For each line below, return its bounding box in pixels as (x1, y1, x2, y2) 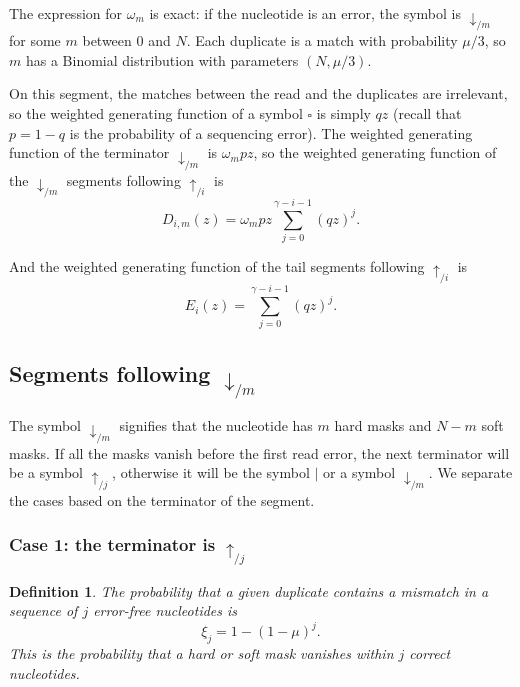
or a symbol (323, 462, 396, 483)
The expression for (9, 3, 123, 23)
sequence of (9, 600, 78, 621)
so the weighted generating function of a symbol (9, 103, 303, 124)
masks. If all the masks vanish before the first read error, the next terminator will (9, 442, 510, 463)
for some (9, 30, 61, 51)
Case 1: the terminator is (9, 532, 216, 557)
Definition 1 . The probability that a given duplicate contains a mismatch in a (9, 580, 489, 601)
